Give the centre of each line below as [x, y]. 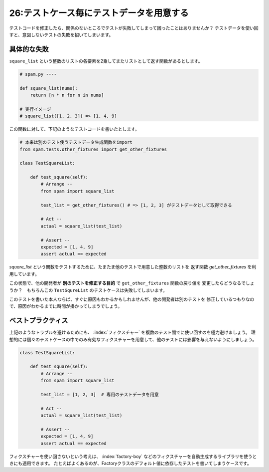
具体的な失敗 [29, 49]
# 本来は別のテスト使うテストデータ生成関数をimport [76, 142]
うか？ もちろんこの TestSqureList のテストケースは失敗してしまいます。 [88, 290]
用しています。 [24, 274]
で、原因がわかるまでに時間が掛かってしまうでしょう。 [66, 306]
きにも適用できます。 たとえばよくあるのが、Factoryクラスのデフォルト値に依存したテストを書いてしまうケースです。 [130, 464]
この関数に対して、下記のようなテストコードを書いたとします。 [74, 129]
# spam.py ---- [38, 74]
